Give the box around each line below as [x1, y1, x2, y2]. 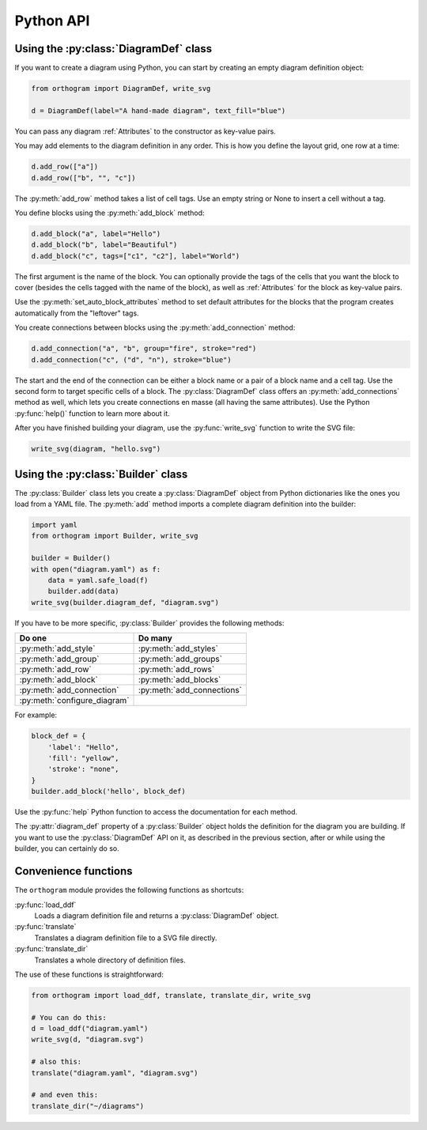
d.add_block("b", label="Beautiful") [31, 240, 178, 249]
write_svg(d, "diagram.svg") [31, 1035, 145, 1044]
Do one [19, 633, 47, 644]
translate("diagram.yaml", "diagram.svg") [31, 1068, 198, 1077]
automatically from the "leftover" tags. [14, 308, 139, 318]
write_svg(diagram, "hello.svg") [31, 444, 161, 454]
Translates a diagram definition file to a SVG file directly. [34, 933, 217, 943]
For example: [14, 710, 58, 720]
